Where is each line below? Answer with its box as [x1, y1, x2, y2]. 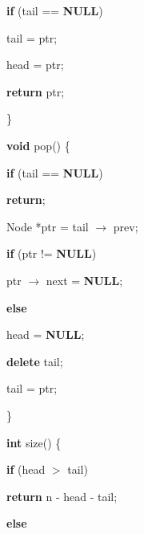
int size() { [6, 434, 62, 450]
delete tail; [6, 353, 63, 369]
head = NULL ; [6, 326, 85, 343]
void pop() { [6, 137, 70, 153]
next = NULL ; [46, 271, 123, 288]
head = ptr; [6, 56, 64, 73]
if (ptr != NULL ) [6, 245, 97, 262]
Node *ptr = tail [6, 218, 89, 234]
